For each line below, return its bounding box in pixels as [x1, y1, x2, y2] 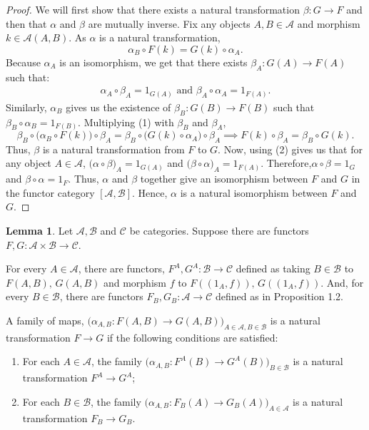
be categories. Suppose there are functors [129, 223, 309, 237]
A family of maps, [6, 312, 84, 327]
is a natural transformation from [42, 141, 185, 156]
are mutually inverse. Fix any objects [88, 16, 251, 31]
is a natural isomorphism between [180, 185, 328, 200]
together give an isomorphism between [140, 171, 308, 186]
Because [6, 54, 41, 69]
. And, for [320, 275, 364, 290]
